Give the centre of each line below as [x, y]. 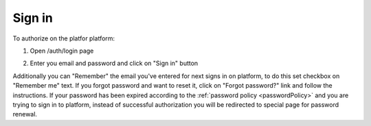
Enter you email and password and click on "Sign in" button [114, 63]
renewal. [25, 114]
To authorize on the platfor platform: [64, 38]
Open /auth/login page [62, 51]
